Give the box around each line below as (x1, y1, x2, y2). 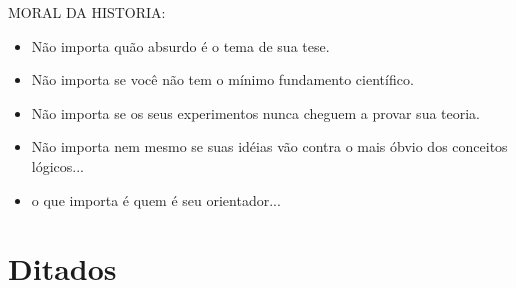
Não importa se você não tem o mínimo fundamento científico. (31, 69, 414, 90)
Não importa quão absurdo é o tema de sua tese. (31, 35, 330, 56)
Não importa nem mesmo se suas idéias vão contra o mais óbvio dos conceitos (31, 136, 508, 157)
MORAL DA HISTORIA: (8, 2, 166, 22)
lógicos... (31, 155, 84, 176)
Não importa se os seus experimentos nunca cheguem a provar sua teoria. (31, 102, 481, 123)
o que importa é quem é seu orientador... (31, 189, 281, 210)
